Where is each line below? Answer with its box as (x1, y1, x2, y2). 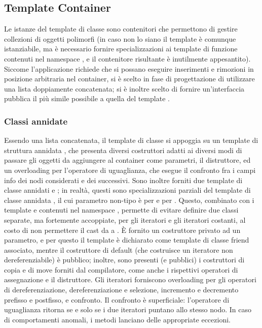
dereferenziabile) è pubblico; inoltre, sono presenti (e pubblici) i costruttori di (4, 254, 245, 265)
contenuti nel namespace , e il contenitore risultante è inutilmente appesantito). (4, 53, 251, 64)
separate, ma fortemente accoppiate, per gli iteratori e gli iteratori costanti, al (4, 214, 246, 225)
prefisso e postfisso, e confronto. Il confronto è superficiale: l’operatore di (4, 294, 230, 305)
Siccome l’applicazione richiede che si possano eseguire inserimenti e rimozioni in (4, 63, 254, 74)
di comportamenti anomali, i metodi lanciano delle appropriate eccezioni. (4, 314, 231, 324)
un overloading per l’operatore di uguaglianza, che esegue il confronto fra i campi (4, 164, 256, 175)
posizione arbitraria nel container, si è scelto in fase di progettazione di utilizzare (4, 73, 255, 84)
